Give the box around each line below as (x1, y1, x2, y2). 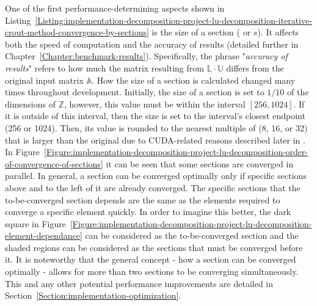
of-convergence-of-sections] (5, 157, 103, 170)
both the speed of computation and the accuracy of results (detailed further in (5, 37, 299, 50)
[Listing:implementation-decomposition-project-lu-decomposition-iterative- (35, 13, 312, 26)
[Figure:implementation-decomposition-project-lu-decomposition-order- (44, 145, 308, 158)
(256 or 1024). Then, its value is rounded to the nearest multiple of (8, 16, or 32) (5, 121, 308, 134)
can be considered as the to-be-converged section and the (85, 229, 299, 242)
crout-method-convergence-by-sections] (5, 26, 149, 38)
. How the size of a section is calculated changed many (92, 73, 296, 86)
